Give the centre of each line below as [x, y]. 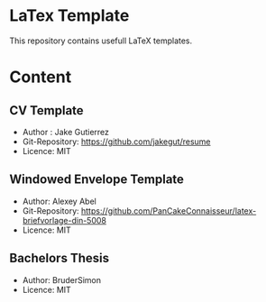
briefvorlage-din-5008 [64, 220]
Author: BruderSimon [62, 279]
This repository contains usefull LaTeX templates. [101, 41]
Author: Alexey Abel [59, 201]
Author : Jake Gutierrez [66, 132]
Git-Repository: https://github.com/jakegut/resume [116, 142]
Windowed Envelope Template [97, 180]
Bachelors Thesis [60, 258]
